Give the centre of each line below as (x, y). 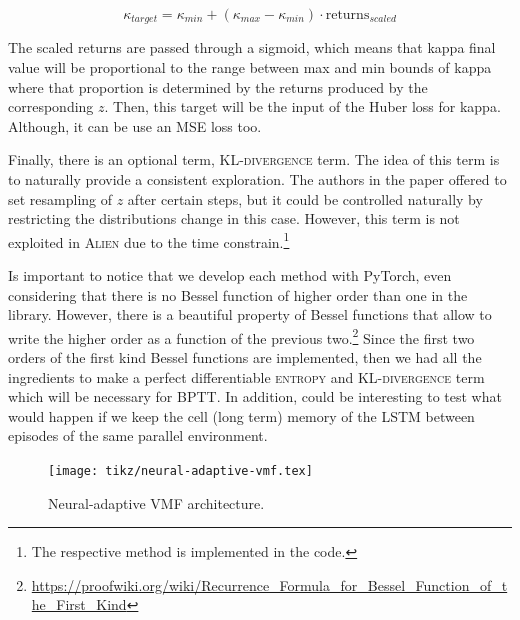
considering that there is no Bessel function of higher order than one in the (238, 294)
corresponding (51, 106)
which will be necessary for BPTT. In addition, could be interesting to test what (255, 396)
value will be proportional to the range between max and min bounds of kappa (250, 67)
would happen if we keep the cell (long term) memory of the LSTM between (241, 415)
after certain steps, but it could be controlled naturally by (305, 198)
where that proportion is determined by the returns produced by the (218, 86)
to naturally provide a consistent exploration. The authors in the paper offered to (257, 179)
